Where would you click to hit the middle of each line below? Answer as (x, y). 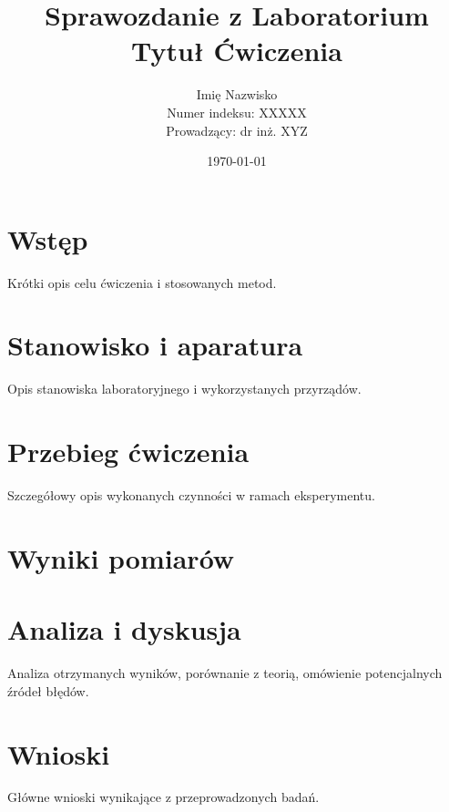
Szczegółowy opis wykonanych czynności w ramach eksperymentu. (191, 495)
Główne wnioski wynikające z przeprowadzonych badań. (163, 797)
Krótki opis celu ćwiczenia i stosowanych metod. (142, 282)
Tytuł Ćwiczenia (237, 51)
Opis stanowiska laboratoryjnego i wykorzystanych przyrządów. (184, 389)
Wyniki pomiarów (121, 557)
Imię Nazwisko (237, 94)
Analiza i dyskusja (124, 629)
